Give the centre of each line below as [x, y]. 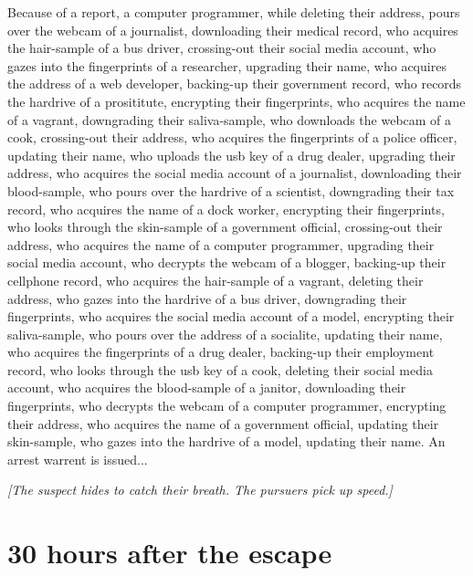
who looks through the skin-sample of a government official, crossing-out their [225, 227]
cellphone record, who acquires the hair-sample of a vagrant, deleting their [215, 280]
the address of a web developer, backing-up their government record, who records [235, 84]
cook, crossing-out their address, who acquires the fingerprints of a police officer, [232, 137]
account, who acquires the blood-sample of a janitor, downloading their [207, 387]
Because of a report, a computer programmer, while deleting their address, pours [234, 12]
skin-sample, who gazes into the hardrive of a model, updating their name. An [226, 441]
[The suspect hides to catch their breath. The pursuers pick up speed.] [200, 490]
